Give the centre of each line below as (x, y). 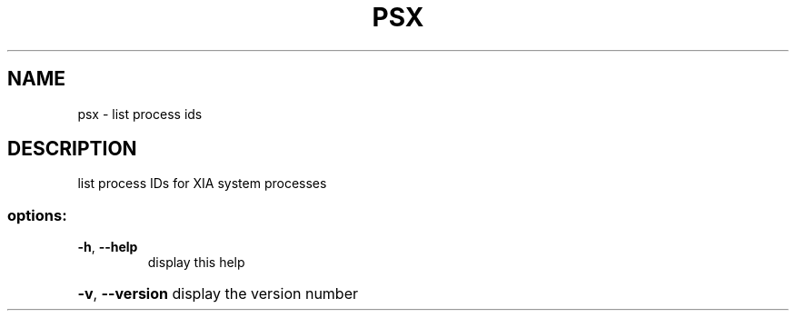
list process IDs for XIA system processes (202, 184)
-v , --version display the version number (218, 294)
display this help (196, 263)
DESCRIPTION (72, 149)
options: (37, 215)
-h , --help (108, 247)
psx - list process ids (140, 114)
